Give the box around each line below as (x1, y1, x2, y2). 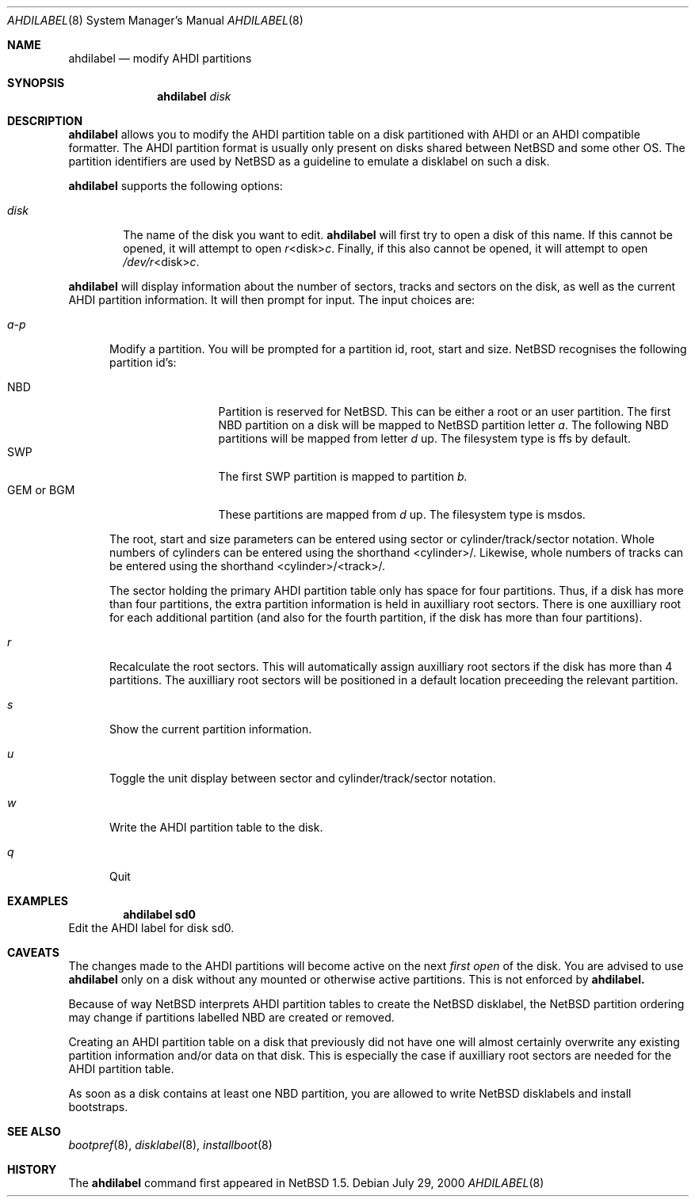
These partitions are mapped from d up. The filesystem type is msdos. (218, 508, 586, 521)
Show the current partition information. (109, 722, 312, 736)
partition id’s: (109, 356, 177, 369)
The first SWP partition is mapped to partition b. (218, 470, 468, 483)
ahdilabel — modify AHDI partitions (68, 51, 252, 65)
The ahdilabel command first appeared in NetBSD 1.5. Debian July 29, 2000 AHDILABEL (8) (68, 1176, 544, 1190)
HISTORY (7, 1163, 57, 1176)
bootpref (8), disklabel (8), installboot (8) (68, 1138, 273, 1152)
